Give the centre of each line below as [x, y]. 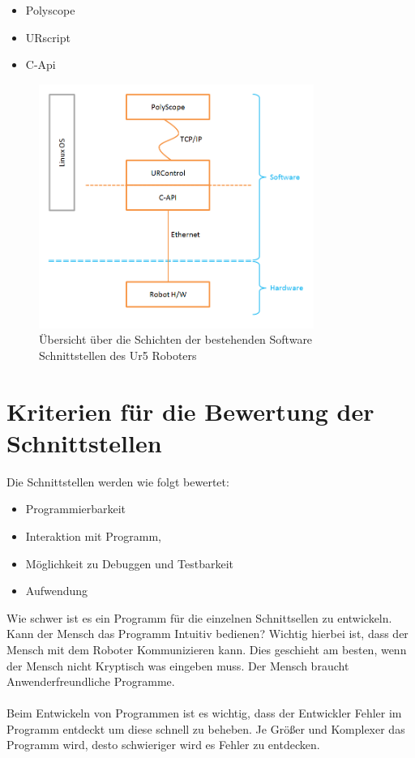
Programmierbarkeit [76, 509]
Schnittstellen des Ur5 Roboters [118, 355]
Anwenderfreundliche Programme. [91, 681]
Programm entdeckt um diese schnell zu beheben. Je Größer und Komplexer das [206, 728]
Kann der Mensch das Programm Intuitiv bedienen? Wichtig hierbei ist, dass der [207, 634]
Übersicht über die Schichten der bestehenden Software [176, 339]
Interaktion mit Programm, [93, 535]
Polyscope [50, 10]
